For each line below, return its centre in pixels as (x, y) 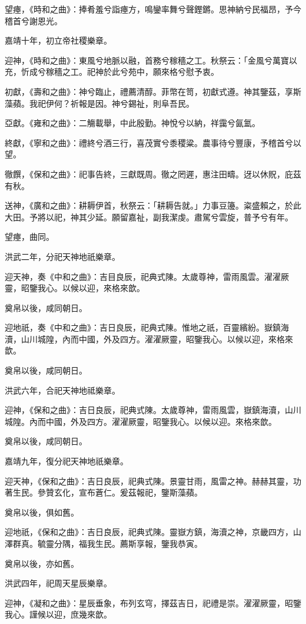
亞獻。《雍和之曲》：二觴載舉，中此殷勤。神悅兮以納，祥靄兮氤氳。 (132, 123)
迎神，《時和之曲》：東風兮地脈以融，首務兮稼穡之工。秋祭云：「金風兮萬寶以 (151, 60)
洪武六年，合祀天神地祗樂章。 (62, 390)
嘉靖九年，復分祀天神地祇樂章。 (66, 461)
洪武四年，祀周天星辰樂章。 (58, 583)
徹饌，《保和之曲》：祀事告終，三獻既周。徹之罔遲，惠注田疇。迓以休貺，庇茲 (153, 174)
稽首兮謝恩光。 (34, 20)
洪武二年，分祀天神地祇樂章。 (62, 256)
